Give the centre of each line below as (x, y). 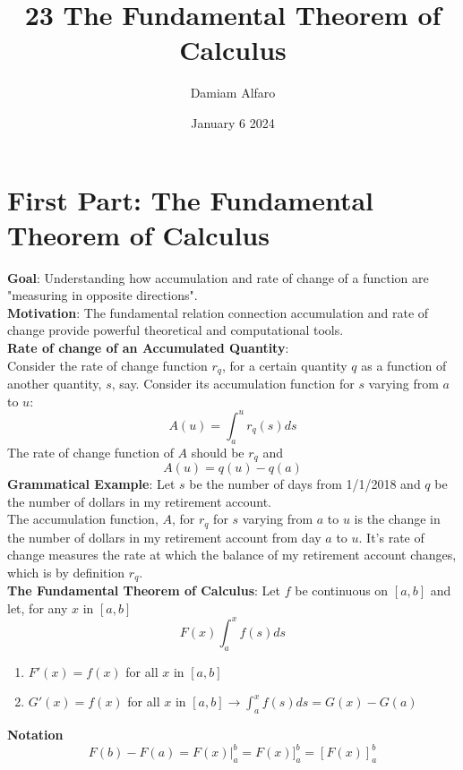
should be (218, 452)
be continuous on (342, 590)
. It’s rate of (391, 537)
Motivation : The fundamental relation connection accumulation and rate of (218, 312)
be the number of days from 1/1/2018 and (305, 483)
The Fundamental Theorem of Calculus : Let (144, 590)
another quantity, (55, 384)
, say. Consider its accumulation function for (233, 384)
